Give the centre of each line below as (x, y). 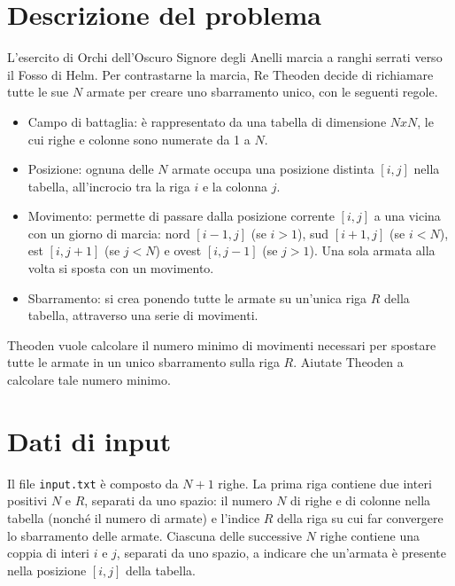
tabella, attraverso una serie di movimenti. (143, 315)
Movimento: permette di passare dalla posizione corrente (181, 216)
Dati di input (89, 440)
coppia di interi (49, 553)
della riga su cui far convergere (360, 518)
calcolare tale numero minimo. (89, 380)
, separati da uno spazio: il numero (178, 500)
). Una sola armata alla (372, 250)
